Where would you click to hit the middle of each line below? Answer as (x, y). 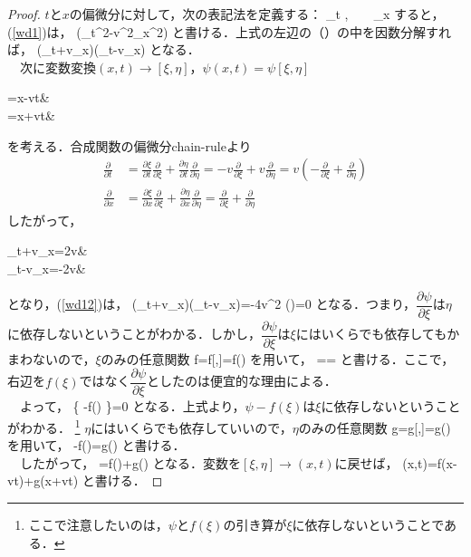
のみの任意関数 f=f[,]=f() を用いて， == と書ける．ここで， (278, 358)
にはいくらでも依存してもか (378, 334)
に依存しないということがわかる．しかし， (134, 334)
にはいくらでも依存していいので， (192, 427)
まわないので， (52, 358)
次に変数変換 (58, 67)
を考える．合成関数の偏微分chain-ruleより (130, 145)
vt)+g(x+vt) (43, 480)
